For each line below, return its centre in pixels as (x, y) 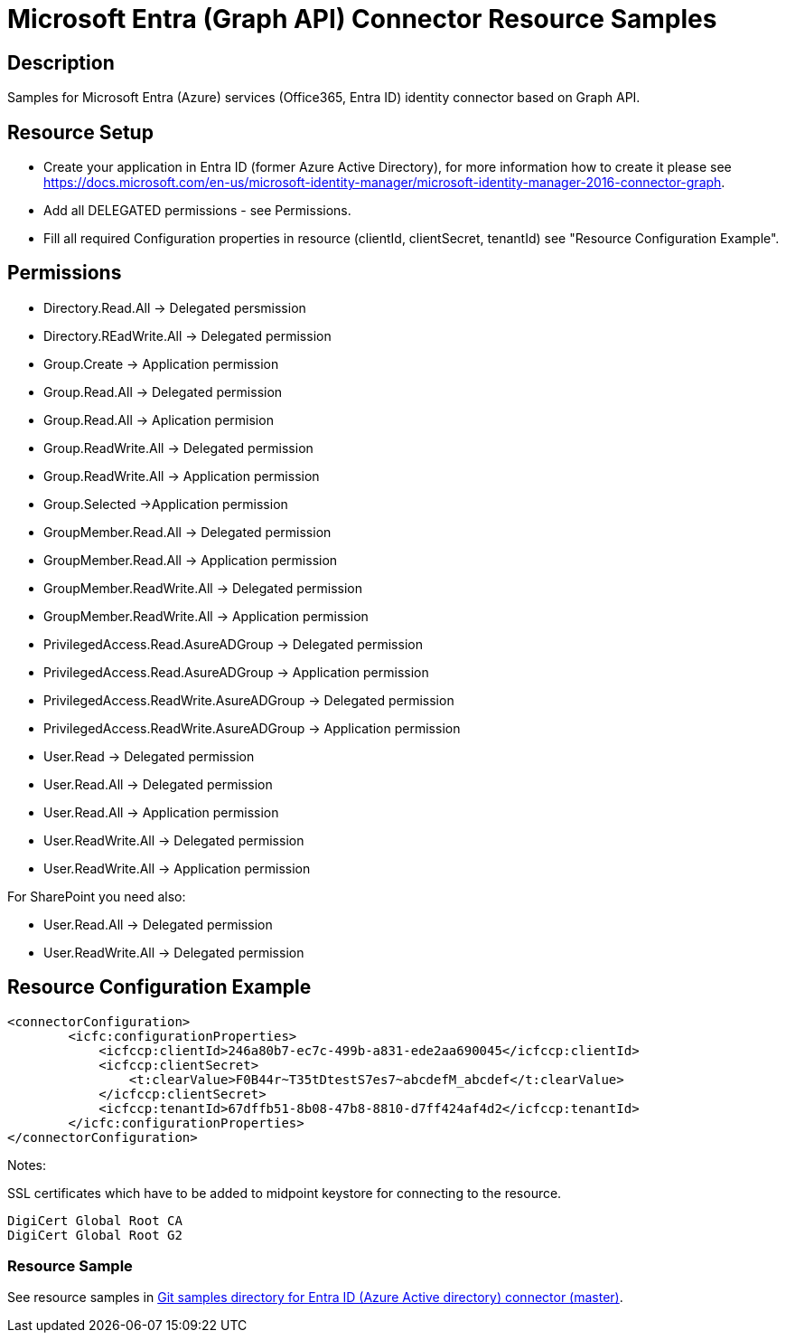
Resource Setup (80, 132)
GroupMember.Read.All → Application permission (191, 560)
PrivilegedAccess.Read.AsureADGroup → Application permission (236, 672)
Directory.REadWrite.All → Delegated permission (187, 335)
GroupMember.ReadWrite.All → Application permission (206, 616)
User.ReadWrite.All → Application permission (177, 868)
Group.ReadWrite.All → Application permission (182, 476)
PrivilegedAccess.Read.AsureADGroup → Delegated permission (233, 644)
